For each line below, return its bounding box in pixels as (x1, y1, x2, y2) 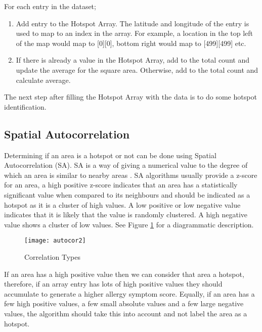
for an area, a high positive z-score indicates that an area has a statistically (4, 179, 238, 190)
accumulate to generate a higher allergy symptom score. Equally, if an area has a (4, 288, 255, 299)
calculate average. (16, 74, 71, 85)
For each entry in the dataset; (4, 1, 96, 11)
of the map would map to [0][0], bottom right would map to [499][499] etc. (16, 37, 246, 48)
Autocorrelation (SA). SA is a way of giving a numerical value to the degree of (4, 160, 248, 170)
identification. (4, 101, 47, 112)
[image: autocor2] (24, 237, 86, 245)
